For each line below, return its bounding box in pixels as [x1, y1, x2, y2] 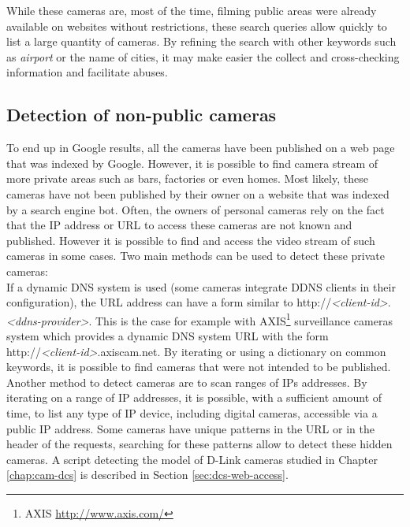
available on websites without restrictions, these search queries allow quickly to [6, 17, 387, 34]
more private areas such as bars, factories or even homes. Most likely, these [6, 170, 368, 187]
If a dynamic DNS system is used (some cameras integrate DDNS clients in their [6, 278, 396, 295]
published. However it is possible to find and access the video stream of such [6, 232, 375, 248]
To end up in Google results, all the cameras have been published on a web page [6, 139, 395, 156]
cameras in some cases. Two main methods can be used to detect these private [6, 247, 386, 264]
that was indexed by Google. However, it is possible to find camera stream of [6, 154, 378, 171]
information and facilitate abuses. [6, 64, 168, 80]
